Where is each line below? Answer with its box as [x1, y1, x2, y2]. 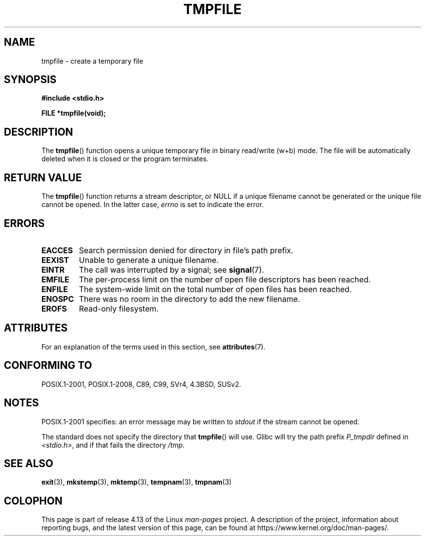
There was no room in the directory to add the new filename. [79, 294, 300, 304]
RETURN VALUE [4, 171, 82, 184]
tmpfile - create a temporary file [41, 56, 144, 65]
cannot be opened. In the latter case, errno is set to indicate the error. [41, 200, 264, 209]
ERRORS [4, 217, 45, 229]
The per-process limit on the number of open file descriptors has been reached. [79, 274, 371, 284]
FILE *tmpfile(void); [41, 109, 106, 118]
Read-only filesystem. [79, 303, 159, 314]
